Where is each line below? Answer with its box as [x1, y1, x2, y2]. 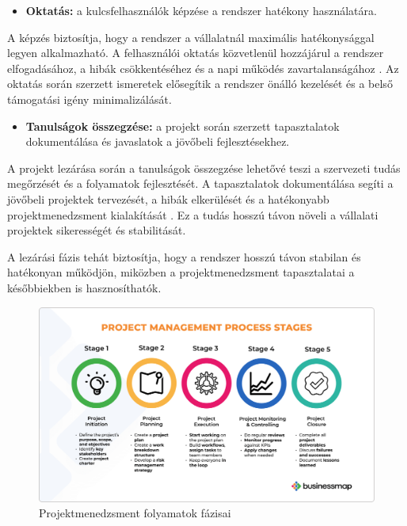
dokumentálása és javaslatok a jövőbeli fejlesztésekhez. [25, 133, 290, 150]
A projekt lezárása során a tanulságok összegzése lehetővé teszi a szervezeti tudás [7, 159, 401, 176]
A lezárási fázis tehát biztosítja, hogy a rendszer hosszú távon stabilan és [7, 248, 361, 265]
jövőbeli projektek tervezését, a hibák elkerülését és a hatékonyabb [7, 190, 329, 207]
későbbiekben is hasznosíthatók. [7, 279, 162, 295]
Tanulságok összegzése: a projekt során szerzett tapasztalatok [25, 117, 340, 134]
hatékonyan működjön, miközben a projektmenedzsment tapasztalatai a [7, 264, 355, 280]
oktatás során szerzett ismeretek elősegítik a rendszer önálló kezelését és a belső [7, 75, 393, 92]
